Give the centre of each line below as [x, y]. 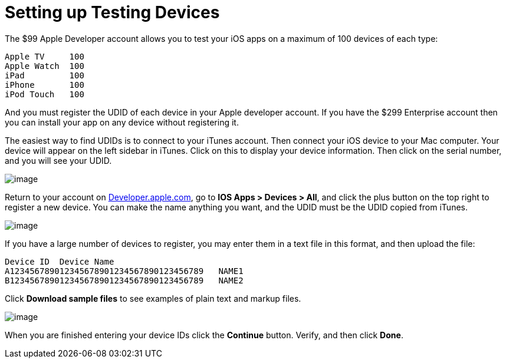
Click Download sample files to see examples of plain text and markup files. [153, 298]
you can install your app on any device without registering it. [122, 122]
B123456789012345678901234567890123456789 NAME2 [124, 280]
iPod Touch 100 [45, 94]
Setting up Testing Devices [112, 12]
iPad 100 [45, 75]
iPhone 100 [45, 85]
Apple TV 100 [45, 56]
